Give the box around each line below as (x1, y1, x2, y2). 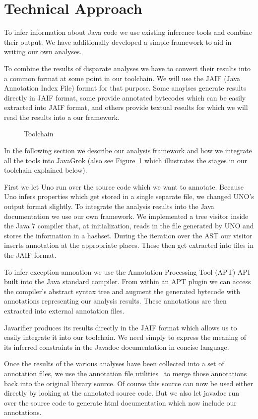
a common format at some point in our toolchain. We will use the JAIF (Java (4, 73, 241, 83)
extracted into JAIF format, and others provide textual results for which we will (4, 102, 248, 112)
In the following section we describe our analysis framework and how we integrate (4, 145, 252, 156)
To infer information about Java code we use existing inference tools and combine (4, 27, 252, 37)
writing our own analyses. (4, 46, 82, 57)
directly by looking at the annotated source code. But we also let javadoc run (4, 388, 240, 398)
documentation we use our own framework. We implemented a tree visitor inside (4, 210, 249, 221)
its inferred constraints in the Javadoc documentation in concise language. (4, 341, 229, 352)
